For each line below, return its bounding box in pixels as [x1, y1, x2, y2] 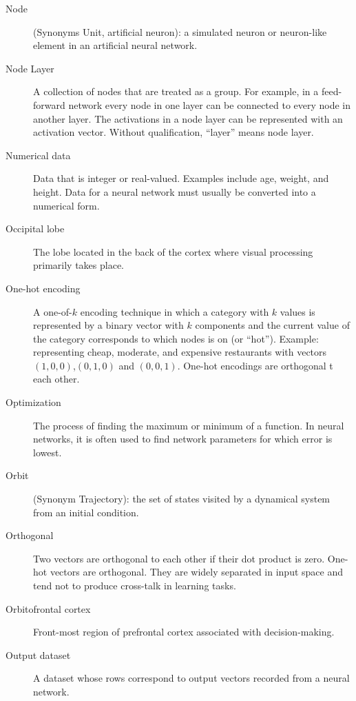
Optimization [6, 395, 61, 409]
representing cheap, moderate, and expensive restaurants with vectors [33, 345, 327, 359]
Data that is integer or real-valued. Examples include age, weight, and [33, 171, 329, 185]
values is [280, 304, 315, 318]
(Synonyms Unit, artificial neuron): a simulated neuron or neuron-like [33, 24, 327, 39]
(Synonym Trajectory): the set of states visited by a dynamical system [33, 491, 331, 506]
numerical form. [33, 198, 100, 212]
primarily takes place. [33, 258, 124, 272]
